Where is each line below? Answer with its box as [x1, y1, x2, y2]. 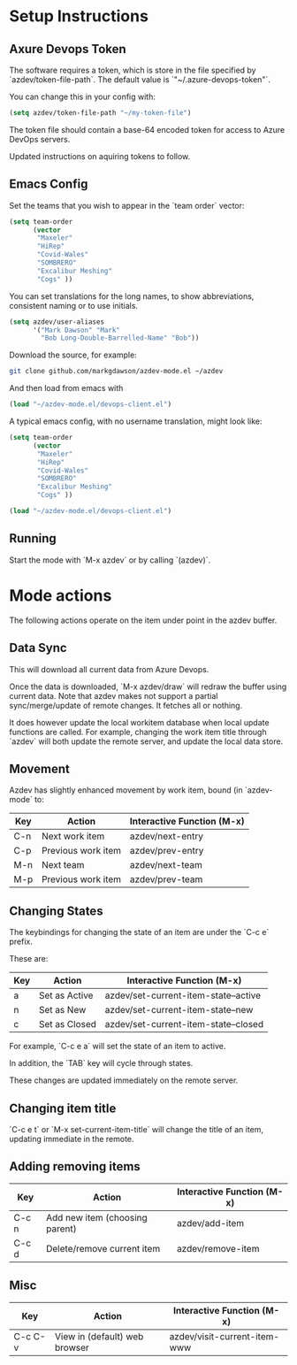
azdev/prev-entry [129, 845, 204, 857]
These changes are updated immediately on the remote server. [9, 1075, 239, 1085]
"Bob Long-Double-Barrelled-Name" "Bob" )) [41, 334, 200, 342]
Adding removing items [9, 1159, 141, 1174]
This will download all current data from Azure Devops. [9, 663, 209, 674]
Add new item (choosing [45, 1211, 148, 1223]
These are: [9, 954, 49, 964]
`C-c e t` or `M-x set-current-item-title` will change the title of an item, [9, 1123, 263, 1134]
